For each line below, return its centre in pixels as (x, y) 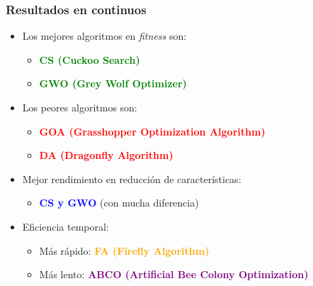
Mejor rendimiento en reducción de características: (132, 178)
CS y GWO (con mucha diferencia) (119, 203)
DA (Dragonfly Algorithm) (106, 155)
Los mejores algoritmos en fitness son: (104, 36)
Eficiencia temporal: (66, 226)
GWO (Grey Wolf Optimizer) (113, 83)
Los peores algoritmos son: (80, 107)
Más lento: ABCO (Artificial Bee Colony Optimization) (174, 274)
